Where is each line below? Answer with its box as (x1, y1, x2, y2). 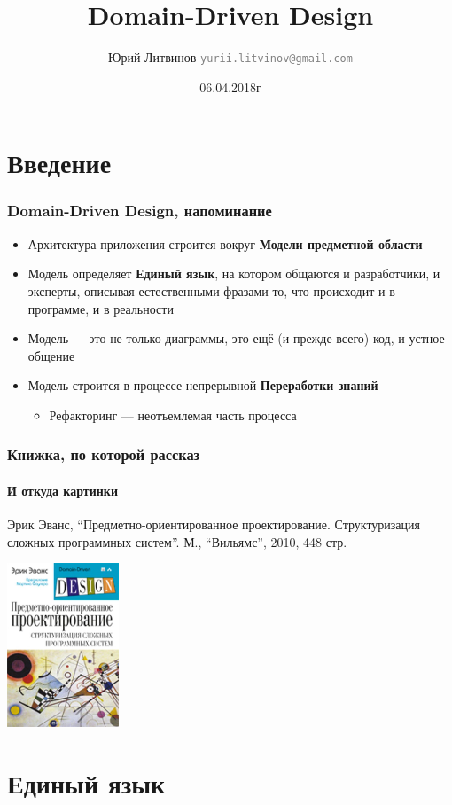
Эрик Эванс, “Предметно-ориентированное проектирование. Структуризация (7, 515, 421, 534)
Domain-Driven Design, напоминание (7, 199, 272, 222)
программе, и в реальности (27, 299, 174, 317)
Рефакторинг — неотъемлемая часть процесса (49, 405, 297, 424)
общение (27, 346, 75, 364)
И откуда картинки (7, 481, 118, 499)
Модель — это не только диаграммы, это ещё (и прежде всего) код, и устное (27, 329, 445, 348)
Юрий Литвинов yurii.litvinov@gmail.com (108, 48, 353, 66)
